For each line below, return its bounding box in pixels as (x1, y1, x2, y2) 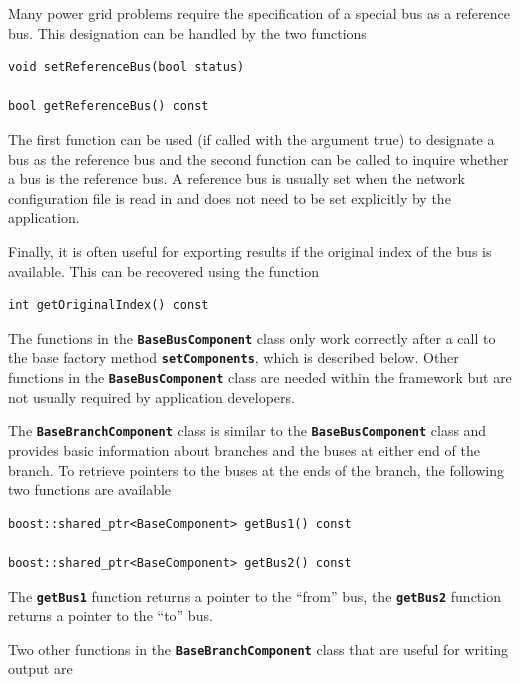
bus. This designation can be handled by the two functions (8, 22, 367, 43)
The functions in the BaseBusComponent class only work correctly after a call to (8, 327, 496, 348)
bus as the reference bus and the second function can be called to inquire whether (8, 148, 509, 169)
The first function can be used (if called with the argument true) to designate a (8, 128, 495, 149)
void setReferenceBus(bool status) (8, 60, 245, 75)
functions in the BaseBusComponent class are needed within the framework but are (8, 367, 512, 388)
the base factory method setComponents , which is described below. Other (8, 347, 459, 368)
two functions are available (8, 479, 172, 500)
